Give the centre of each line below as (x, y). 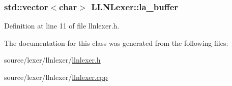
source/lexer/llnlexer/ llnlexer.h (52, 60)
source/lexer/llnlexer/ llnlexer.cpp (56, 77)
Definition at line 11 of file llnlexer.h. (62, 26)
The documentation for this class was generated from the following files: (116, 42)
